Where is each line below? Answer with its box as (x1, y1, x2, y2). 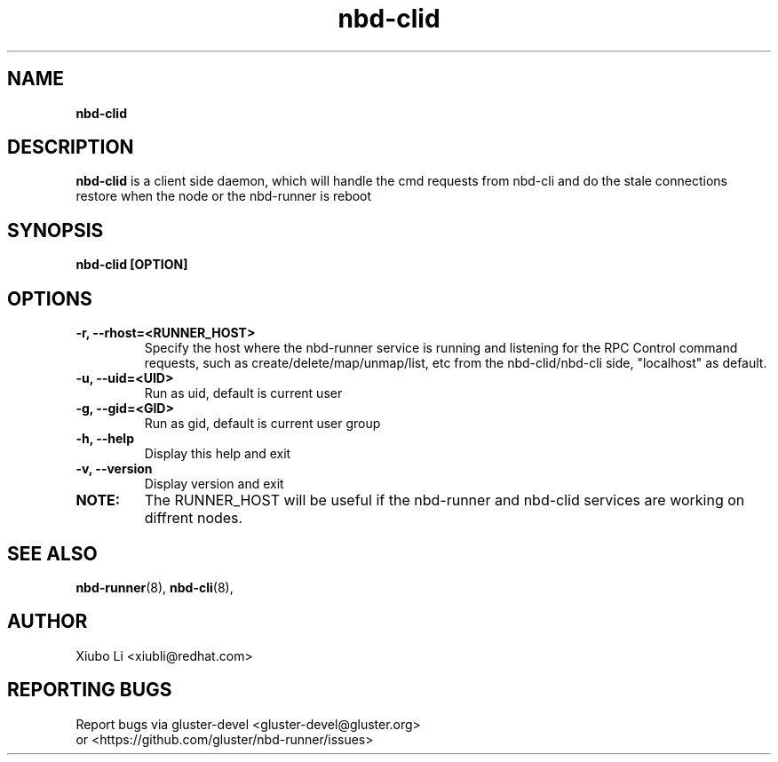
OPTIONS (7, 287, 92, 310)
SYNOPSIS (7, 218, 104, 242)
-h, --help (75, 431, 134, 447)
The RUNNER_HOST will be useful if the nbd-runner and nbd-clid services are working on (144, 491, 745, 510)
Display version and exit (144, 476, 284, 492)
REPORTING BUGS (7, 679, 172, 702)
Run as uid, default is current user (144, 385, 343, 401)
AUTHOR (7, 610, 88, 633)
